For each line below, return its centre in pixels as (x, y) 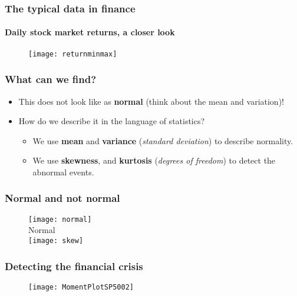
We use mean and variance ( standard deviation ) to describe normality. (163, 140)
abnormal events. (63, 172)
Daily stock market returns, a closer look (90, 32)
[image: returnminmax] (73, 54)
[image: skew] (56, 240)
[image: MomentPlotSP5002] (81, 287)
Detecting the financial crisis (74, 266)
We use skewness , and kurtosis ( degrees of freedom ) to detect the (154, 160)
